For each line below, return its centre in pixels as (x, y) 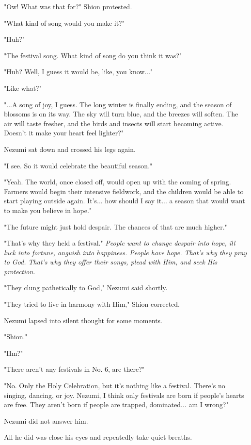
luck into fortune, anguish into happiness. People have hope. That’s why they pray (125, 252)
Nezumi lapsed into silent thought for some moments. (83, 320)
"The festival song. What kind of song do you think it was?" (93, 55)
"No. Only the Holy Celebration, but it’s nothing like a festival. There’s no (115, 386)
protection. (20, 271)
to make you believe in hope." (48, 210)
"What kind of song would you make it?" (64, 23)
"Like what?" (23, 88)
